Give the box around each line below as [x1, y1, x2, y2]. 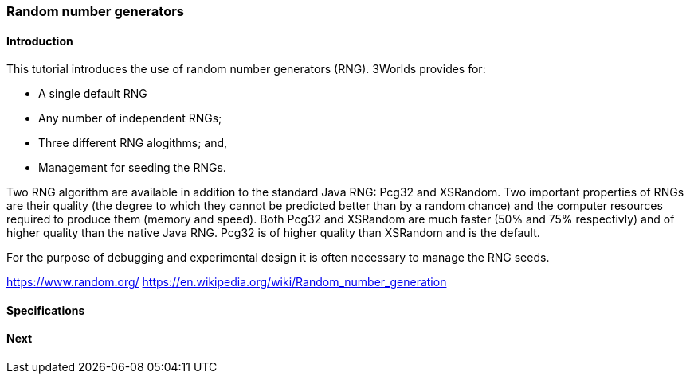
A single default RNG [38, 87, 147, 101]
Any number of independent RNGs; [38, 111, 222, 126]
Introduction [6, 33, 73, 48]
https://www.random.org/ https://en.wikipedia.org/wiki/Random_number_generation [6, 275, 447, 289]
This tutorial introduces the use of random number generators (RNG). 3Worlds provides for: [6, 62, 486, 76]
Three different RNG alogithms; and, [38, 136, 228, 150]
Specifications [6, 303, 85, 317]
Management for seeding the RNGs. [38, 161, 226, 175]
